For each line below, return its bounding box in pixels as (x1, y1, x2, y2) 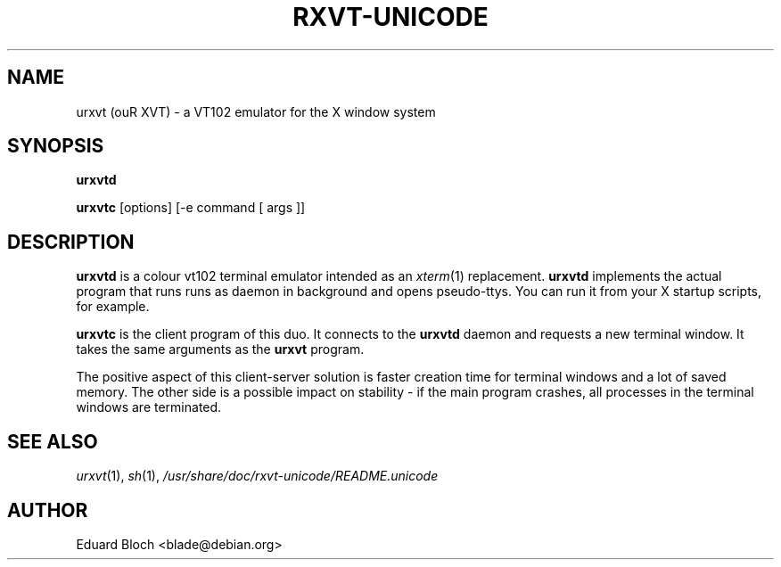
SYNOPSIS (7, 135, 104, 158)
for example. (76, 299, 150, 315)
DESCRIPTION (7, 230, 135, 253)
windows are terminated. (76, 399, 222, 415)
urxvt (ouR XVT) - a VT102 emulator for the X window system (76, 103, 436, 119)
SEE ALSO (7, 430, 98, 453)
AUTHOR (7, 498, 88, 522)
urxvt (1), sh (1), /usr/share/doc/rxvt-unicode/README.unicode (76, 468, 439, 484)
